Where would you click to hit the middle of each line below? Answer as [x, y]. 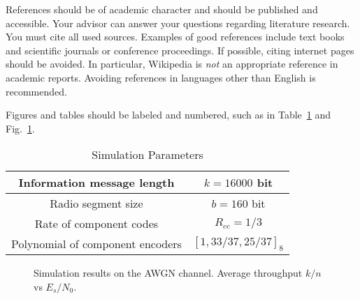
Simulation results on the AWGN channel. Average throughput [168, 273]
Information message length [96, 183]
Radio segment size [96, 204]
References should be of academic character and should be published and [162, 9]
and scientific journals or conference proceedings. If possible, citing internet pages [180, 50]
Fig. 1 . [20, 128]
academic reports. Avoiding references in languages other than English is [161, 77]
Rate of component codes [96, 224]
